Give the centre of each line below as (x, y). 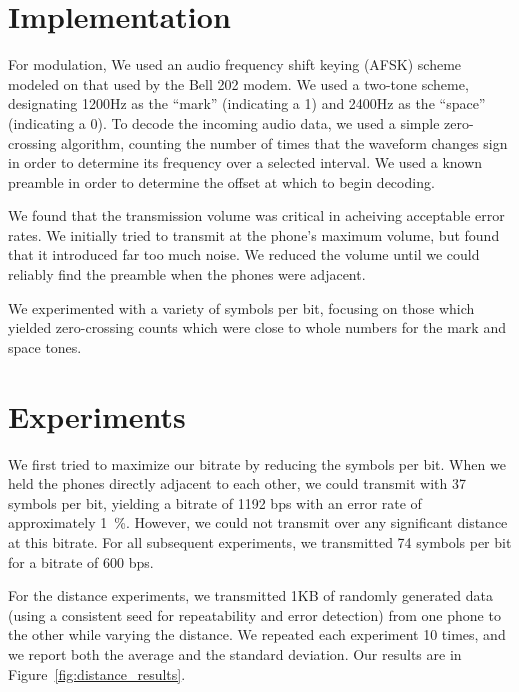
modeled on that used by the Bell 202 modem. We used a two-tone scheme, (238, 83)
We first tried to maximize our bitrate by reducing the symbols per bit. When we (257, 463)
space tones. (45, 346)
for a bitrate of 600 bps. (81, 561)
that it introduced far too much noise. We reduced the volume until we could (244, 254)
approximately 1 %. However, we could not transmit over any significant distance (258, 522)
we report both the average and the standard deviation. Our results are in (235, 653)
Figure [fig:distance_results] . (97, 673)
